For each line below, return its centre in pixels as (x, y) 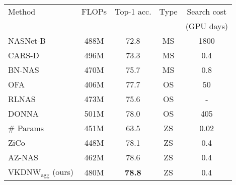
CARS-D (24, 55)
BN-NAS (24, 70)
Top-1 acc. (133, 11)
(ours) (63, 172)
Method (22, 11)
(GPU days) (207, 26)
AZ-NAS (23, 157)
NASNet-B (27, 40)
